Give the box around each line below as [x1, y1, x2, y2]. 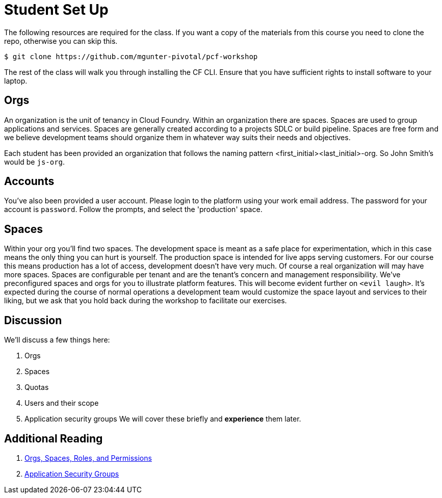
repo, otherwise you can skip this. [4, 36, 118, 45]
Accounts [4, 175, 55, 188]
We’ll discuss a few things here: [4, 335, 110, 345]
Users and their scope [24, 399, 99, 408]
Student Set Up [4, 1, 109, 18]
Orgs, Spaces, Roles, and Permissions [24, 453, 152, 462]
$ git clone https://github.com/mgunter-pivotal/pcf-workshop [4, 52, 258, 61]
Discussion [4, 313, 62, 327]
